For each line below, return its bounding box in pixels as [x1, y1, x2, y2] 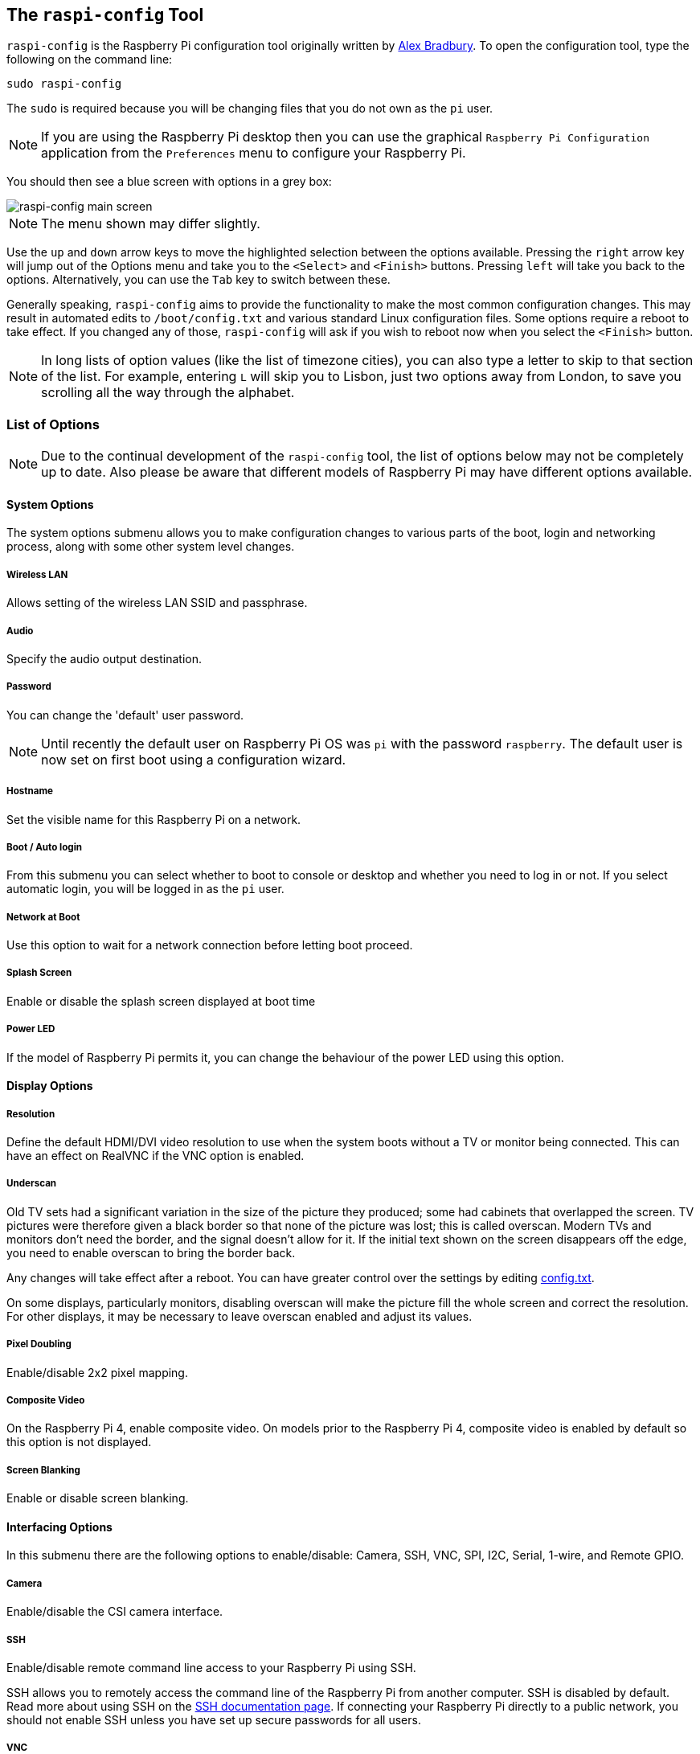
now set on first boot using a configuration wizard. [41, 751, 346, 768]
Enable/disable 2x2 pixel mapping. [6, 1365, 188, 1379]
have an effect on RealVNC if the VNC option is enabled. [6, 1149, 305, 1163]
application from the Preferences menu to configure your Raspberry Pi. [41, 145, 466, 162]
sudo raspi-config [6, 77, 122, 91]
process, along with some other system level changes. [6, 539, 295, 554]
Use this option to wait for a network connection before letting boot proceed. [6, 938, 413, 953]
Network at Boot [6, 911, 80, 923]
